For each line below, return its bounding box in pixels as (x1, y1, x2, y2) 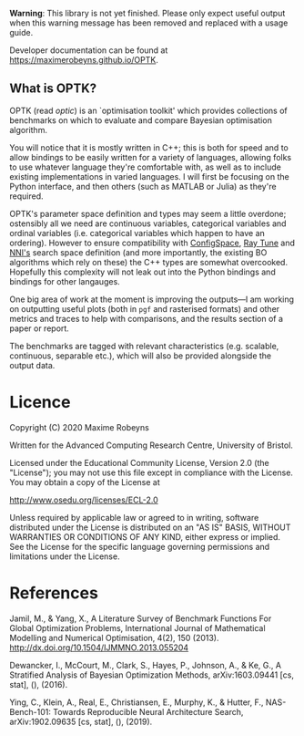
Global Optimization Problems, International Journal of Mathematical (9, 622, 266, 633)
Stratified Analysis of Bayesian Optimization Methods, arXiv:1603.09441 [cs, (9, 669, 294, 680)
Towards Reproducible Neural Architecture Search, (53, 706, 244, 717)
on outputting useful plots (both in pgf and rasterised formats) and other (9, 303, 280, 314)
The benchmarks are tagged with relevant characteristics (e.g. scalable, (9, 340, 279, 351)
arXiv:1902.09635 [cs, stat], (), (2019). (9, 716, 153, 727)
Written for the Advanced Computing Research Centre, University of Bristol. (9, 440, 294, 451)
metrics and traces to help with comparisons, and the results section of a (9, 313, 284, 324)
